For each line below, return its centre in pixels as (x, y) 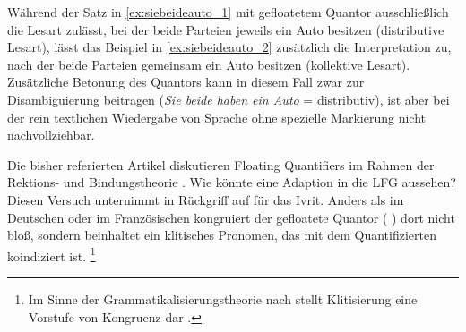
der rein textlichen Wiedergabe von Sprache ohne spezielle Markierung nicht (216, 117)
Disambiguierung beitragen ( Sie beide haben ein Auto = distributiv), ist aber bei (229, 99)
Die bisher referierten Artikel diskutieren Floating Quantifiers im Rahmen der (221, 164)
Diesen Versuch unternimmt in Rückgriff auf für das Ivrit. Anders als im (206, 199)
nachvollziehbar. (51, 135)
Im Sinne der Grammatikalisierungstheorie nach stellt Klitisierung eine (223, 298)
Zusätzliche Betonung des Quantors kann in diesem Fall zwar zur (186, 82)
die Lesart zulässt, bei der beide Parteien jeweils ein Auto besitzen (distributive (226, 29)
